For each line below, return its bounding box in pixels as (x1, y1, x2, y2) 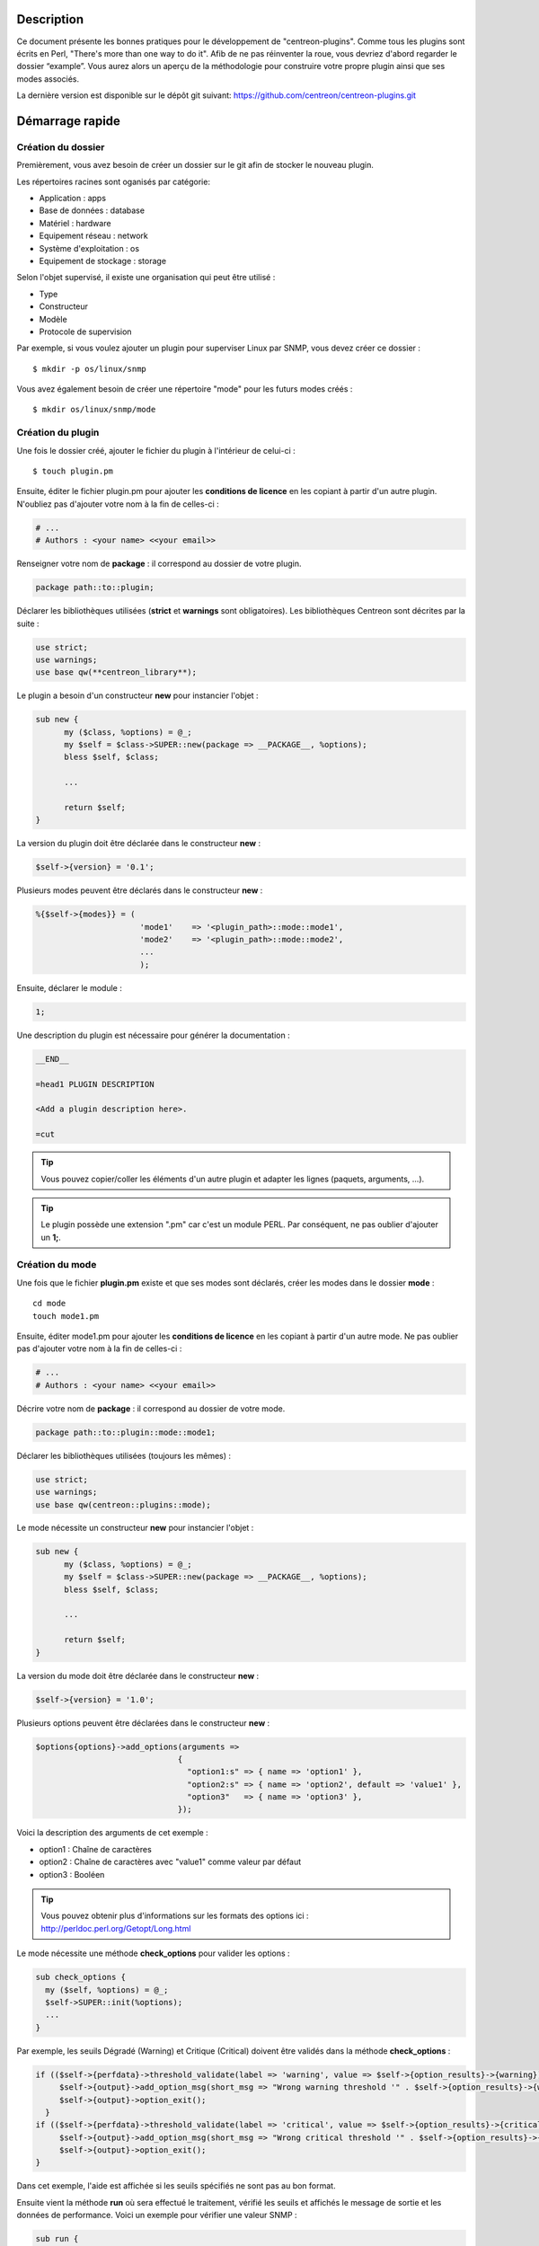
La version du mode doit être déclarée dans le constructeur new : (16, 1670, 260, 1681)
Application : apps (39, 193, 107, 204)
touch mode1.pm (32, 1311, 100, 1321)
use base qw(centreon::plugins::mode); (35, 1499, 211, 1509)
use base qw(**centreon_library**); (35, 668, 198, 677)
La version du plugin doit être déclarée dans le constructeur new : (16, 838, 261, 849)
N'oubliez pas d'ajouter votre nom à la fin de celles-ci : (16, 499, 219, 509)
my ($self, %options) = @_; (45, 1985, 169, 1994)
